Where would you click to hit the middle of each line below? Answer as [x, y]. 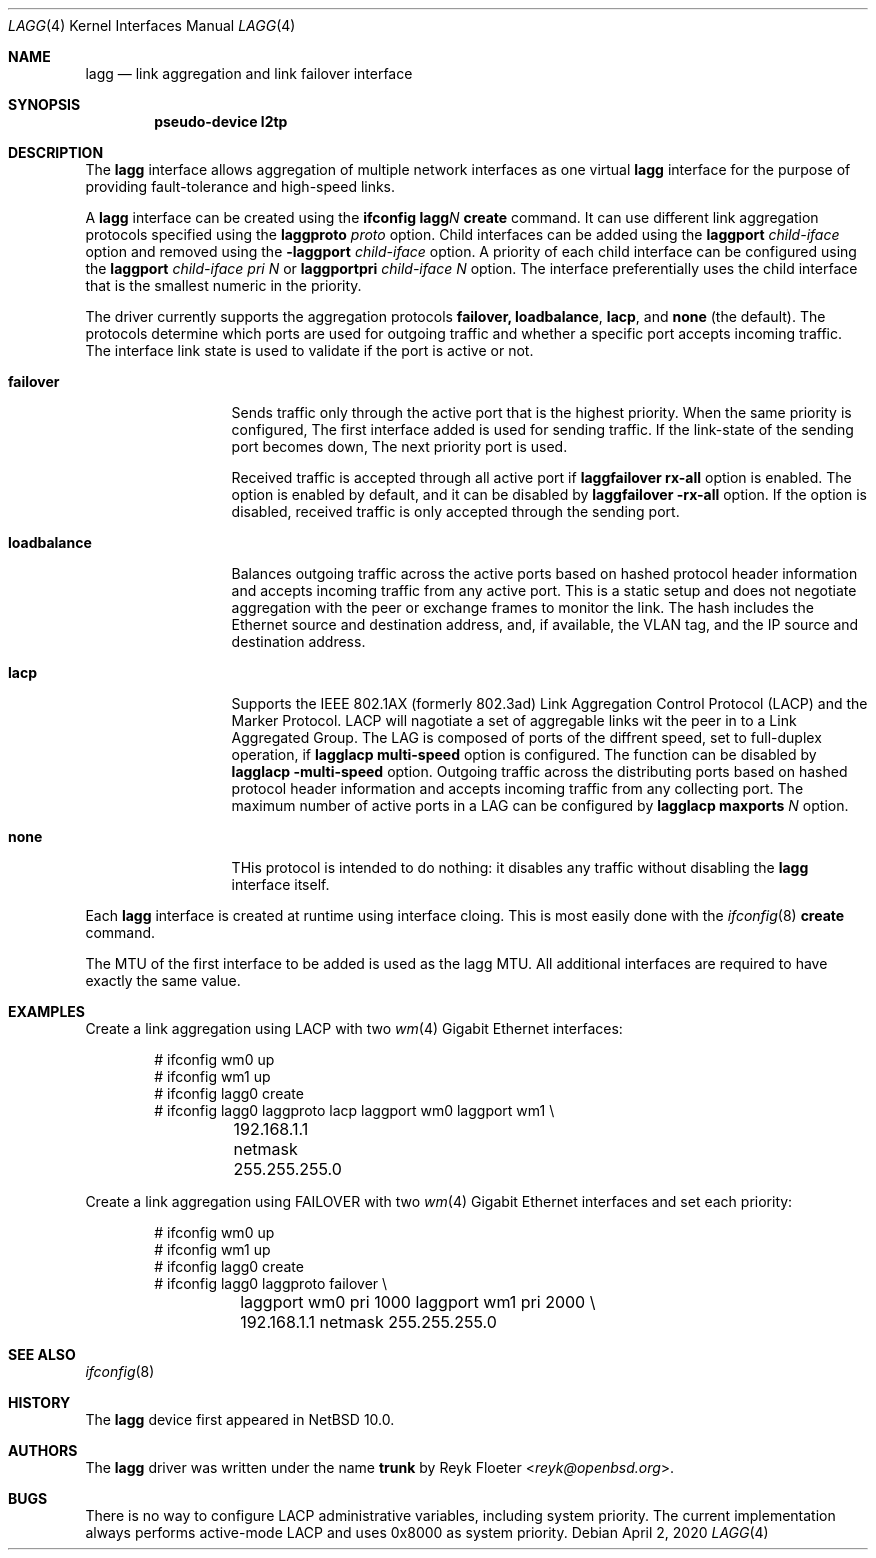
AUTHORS [43, 1450]
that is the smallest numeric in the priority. [223, 285]
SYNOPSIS [44, 104]
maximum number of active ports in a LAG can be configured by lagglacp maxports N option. [540, 805]
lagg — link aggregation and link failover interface [249, 73]
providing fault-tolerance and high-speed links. [240, 186]
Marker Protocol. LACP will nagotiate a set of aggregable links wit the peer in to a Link [514, 720]
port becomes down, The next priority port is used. [399, 446]
